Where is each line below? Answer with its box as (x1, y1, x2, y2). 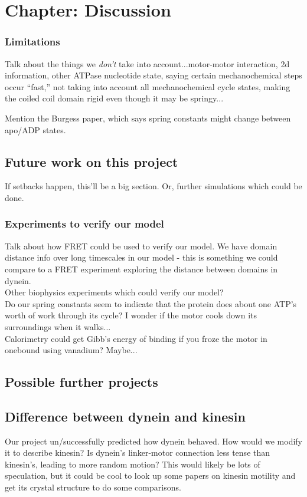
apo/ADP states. (5, 123, 66, 136)
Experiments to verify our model (5, 216, 164, 231)
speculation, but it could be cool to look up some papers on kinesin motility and (5, 469, 296, 482)
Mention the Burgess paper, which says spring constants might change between (5, 111, 291, 124)
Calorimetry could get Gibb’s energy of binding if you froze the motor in (5, 332, 267, 344)
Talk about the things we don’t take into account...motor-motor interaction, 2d (5, 57, 290, 70)
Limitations (5, 34, 60, 49)
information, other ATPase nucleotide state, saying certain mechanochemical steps (5, 69, 302, 81)
